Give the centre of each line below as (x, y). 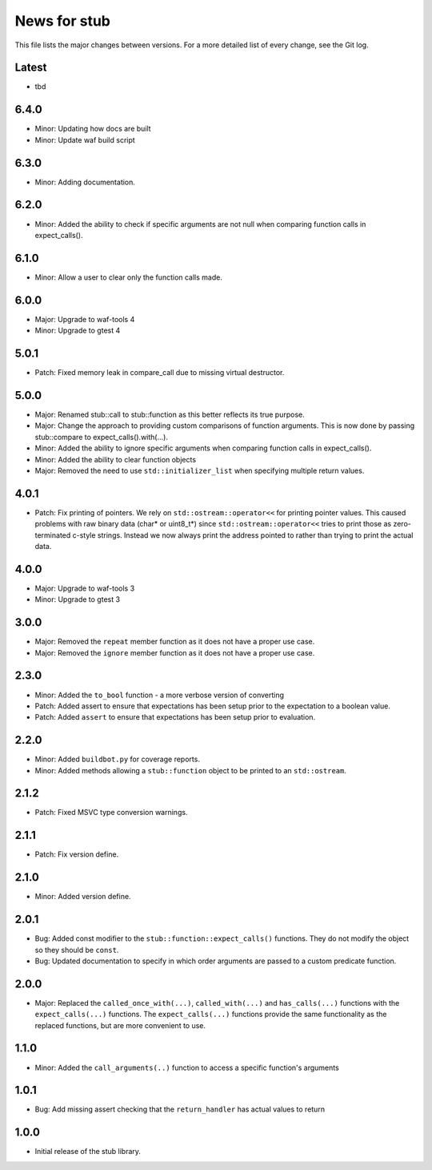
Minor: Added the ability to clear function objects (115, 459)
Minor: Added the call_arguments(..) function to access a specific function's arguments (187, 1067)
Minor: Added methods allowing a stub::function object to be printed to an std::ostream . (191, 770)
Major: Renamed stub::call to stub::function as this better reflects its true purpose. (170, 414)
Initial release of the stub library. (88, 1152)
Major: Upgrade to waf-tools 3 (85, 588)
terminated (53, 535)
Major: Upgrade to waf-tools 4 (85, 319)
